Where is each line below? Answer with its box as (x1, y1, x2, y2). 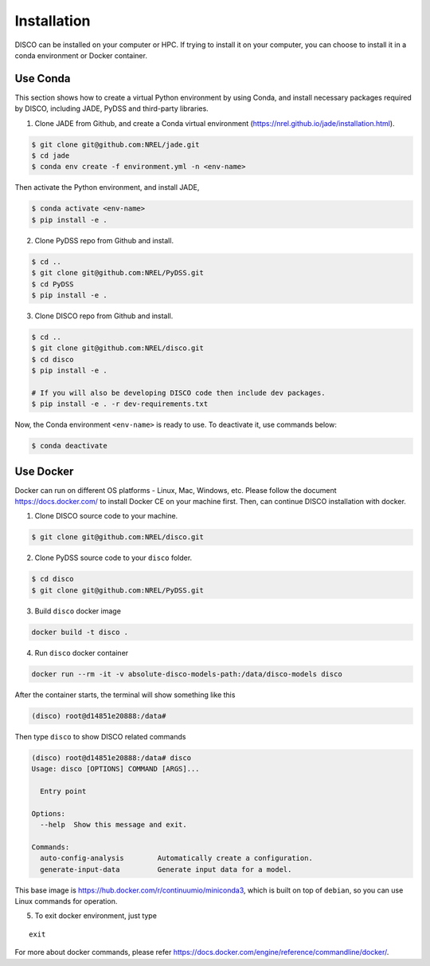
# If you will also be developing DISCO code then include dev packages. (31, 388, 326, 397)
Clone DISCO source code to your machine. (34, 511, 178, 521)
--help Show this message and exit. (40, 820, 187, 830)
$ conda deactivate (31, 441, 107, 451)
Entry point (40, 787, 87, 795)
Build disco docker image (34, 606, 121, 616)
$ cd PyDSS (31, 279, 74, 289)
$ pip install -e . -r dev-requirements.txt (31, 400, 209, 408)
